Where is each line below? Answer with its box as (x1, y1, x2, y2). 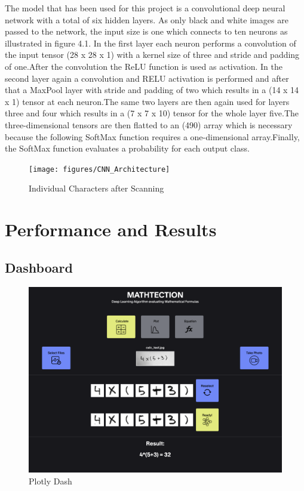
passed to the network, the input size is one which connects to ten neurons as (5, 25, 288, 38)
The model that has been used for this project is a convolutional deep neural (5, 2, 285, 14)
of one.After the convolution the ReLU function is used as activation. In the (5, 60, 282, 72)
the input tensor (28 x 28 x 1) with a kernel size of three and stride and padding (5, 48, 300, 61)
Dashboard (5, 258, 73, 276)
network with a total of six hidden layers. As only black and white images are (5, 13, 288, 26)
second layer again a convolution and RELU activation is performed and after (5, 72, 289, 84)
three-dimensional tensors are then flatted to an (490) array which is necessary (5, 118, 293, 131)
